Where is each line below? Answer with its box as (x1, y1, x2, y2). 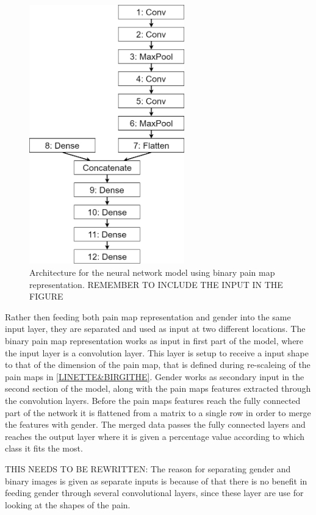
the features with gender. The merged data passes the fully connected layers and (5, 418, 306, 431)
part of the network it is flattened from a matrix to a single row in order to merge (5, 406, 311, 419)
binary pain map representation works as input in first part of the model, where (5, 334, 304, 347)
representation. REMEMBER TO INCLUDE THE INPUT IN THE (29, 278, 283, 290)
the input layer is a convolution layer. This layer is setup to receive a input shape (5, 346, 309, 359)
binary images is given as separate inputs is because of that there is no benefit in (5, 474, 307, 487)
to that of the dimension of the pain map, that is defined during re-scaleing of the (5, 358, 311, 371)
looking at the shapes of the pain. (5, 498, 131, 511)
